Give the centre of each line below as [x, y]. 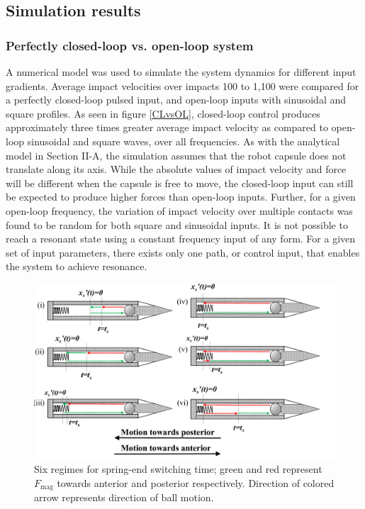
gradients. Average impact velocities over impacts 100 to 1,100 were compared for [182, 85]
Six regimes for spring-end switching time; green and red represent [178, 469]
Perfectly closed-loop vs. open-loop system [130, 45]
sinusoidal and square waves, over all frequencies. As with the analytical [184, 141]
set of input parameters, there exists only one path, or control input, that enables [183, 252]
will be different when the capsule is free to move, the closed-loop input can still [180, 183]
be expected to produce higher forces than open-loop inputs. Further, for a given [181, 197]
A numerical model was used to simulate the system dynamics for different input [181, 72]
